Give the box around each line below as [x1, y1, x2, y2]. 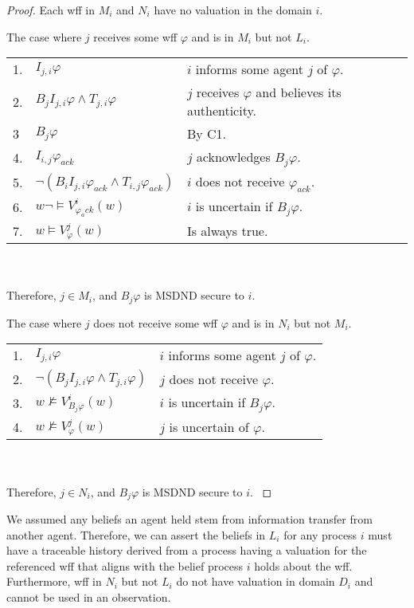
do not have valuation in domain [176, 573, 335, 590]
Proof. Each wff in [6, 2, 95, 18]
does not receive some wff [93, 314, 217, 331]
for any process [283, 526, 357, 543]
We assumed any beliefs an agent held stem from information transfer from [6, 511, 373, 528]
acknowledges [196, 147, 271, 167]
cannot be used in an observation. [6, 589, 171, 606]
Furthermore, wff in [6, 573, 102, 590]
